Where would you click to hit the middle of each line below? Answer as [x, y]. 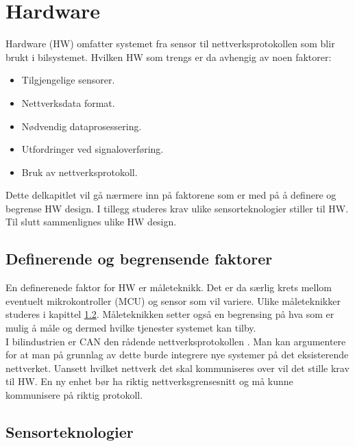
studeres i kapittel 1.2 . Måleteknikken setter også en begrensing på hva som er [170, 314]
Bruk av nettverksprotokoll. [79, 172]
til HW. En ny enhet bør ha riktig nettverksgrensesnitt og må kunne [149, 381]
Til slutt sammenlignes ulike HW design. [91, 222]
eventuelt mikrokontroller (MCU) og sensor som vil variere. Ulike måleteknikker [173, 300]
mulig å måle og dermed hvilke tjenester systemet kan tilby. [131, 328]
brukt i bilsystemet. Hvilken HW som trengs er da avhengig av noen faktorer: [169, 57]
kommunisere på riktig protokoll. [74, 395]
